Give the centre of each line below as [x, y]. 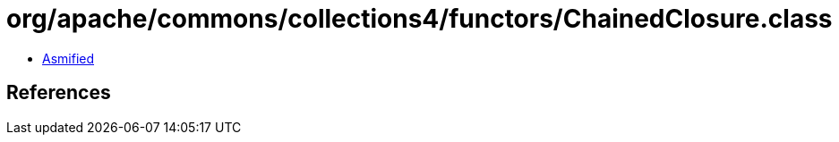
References [59, 93]
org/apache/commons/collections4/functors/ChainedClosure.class [419, 19]
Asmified [68, 58]
